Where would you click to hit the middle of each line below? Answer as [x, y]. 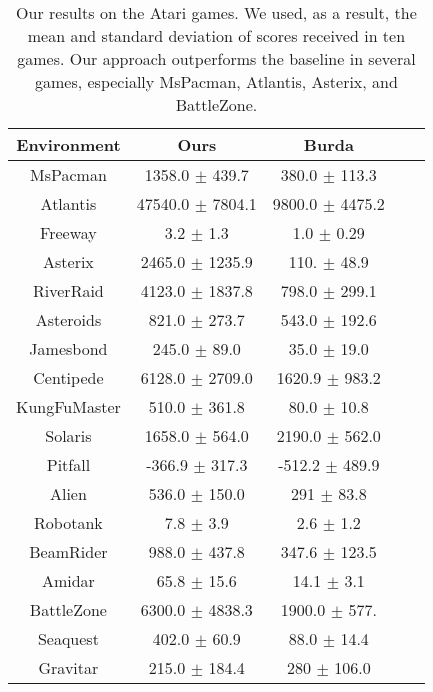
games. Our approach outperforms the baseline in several [216, 58]
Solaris [68, 435]
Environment [68, 144]
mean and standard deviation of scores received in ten [216, 35]
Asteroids [68, 319]
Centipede [68, 377]
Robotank [68, 522]
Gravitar [68, 667]
